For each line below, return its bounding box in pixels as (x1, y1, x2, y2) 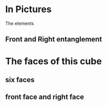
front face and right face (5, 93, 84, 101)
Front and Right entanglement (5, 35, 102, 44)
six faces (5, 75, 35, 84)
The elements (5, 20, 34, 26)
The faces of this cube (5, 55, 102, 67)
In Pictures (5, 4, 52, 15)
